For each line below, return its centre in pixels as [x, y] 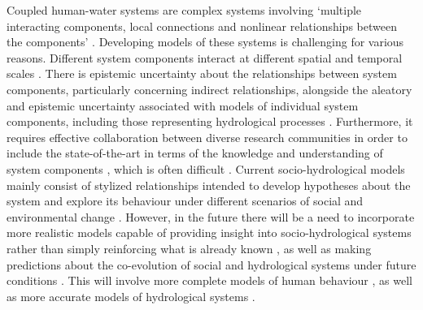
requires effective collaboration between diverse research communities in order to [207, 137]
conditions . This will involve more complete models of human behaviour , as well [209, 280]
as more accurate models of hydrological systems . [131, 296]
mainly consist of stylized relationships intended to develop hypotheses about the [209, 185]
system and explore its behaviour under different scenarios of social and [185, 201]
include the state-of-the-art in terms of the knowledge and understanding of [195, 153]
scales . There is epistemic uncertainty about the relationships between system [202, 73]
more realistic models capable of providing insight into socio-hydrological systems [209, 232]
